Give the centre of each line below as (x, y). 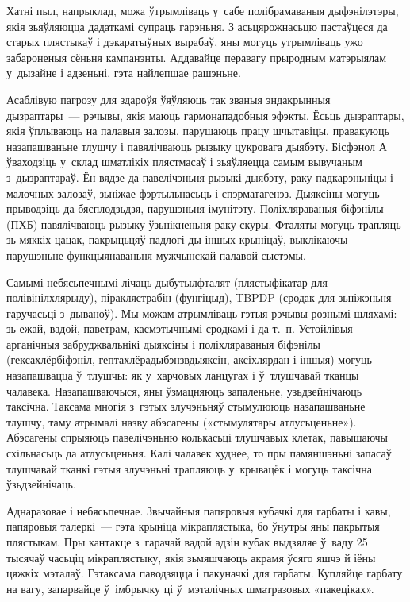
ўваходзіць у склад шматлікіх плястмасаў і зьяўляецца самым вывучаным (184, 162)
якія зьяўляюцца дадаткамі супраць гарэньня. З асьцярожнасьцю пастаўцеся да (197, 26)
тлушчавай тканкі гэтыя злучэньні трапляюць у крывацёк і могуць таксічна (189, 468)
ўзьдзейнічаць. (41, 484)
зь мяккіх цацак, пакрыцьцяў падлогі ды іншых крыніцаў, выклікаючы (177, 239)
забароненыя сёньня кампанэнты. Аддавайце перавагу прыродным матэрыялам (197, 57)
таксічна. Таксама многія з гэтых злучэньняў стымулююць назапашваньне (186, 406)
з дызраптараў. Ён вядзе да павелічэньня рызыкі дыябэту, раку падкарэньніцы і (200, 177)
